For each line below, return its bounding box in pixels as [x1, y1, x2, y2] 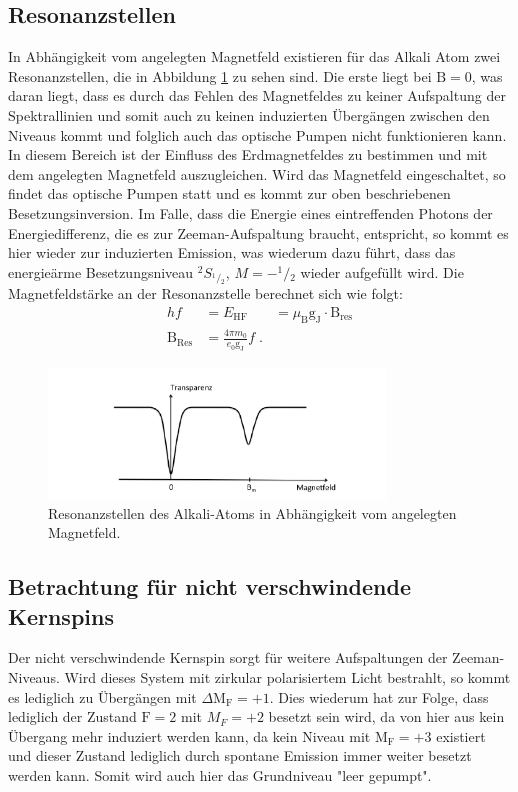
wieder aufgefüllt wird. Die [300, 261, 464, 282]
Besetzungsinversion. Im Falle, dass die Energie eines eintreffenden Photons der [8, 202, 493, 223]
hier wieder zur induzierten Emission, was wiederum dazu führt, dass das [8, 242, 456, 263]
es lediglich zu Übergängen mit [8, 686, 197, 707]
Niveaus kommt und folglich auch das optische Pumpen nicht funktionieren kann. [8, 124, 507, 145]
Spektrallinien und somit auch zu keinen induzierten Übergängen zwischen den [8, 104, 490, 125]
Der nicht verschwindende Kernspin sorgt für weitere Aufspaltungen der [8, 647, 448, 668]
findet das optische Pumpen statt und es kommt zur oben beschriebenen [8, 183, 451, 204]
